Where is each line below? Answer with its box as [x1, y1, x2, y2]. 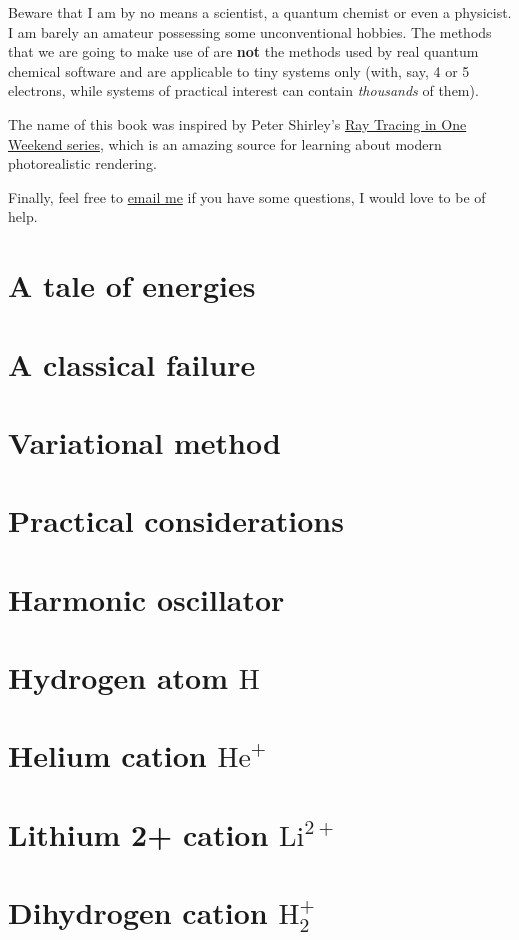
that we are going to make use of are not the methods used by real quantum [8, 41, 479, 62]
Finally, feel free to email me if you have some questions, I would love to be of [8, 186, 486, 207]
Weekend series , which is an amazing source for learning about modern [8, 133, 442, 154]
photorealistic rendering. [8, 153, 157, 174]
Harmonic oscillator [8, 578, 285, 619]
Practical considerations [8, 500, 344, 541]
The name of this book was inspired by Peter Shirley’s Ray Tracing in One [8, 113, 467, 134]
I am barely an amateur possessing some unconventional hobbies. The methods [8, 21, 492, 42]
